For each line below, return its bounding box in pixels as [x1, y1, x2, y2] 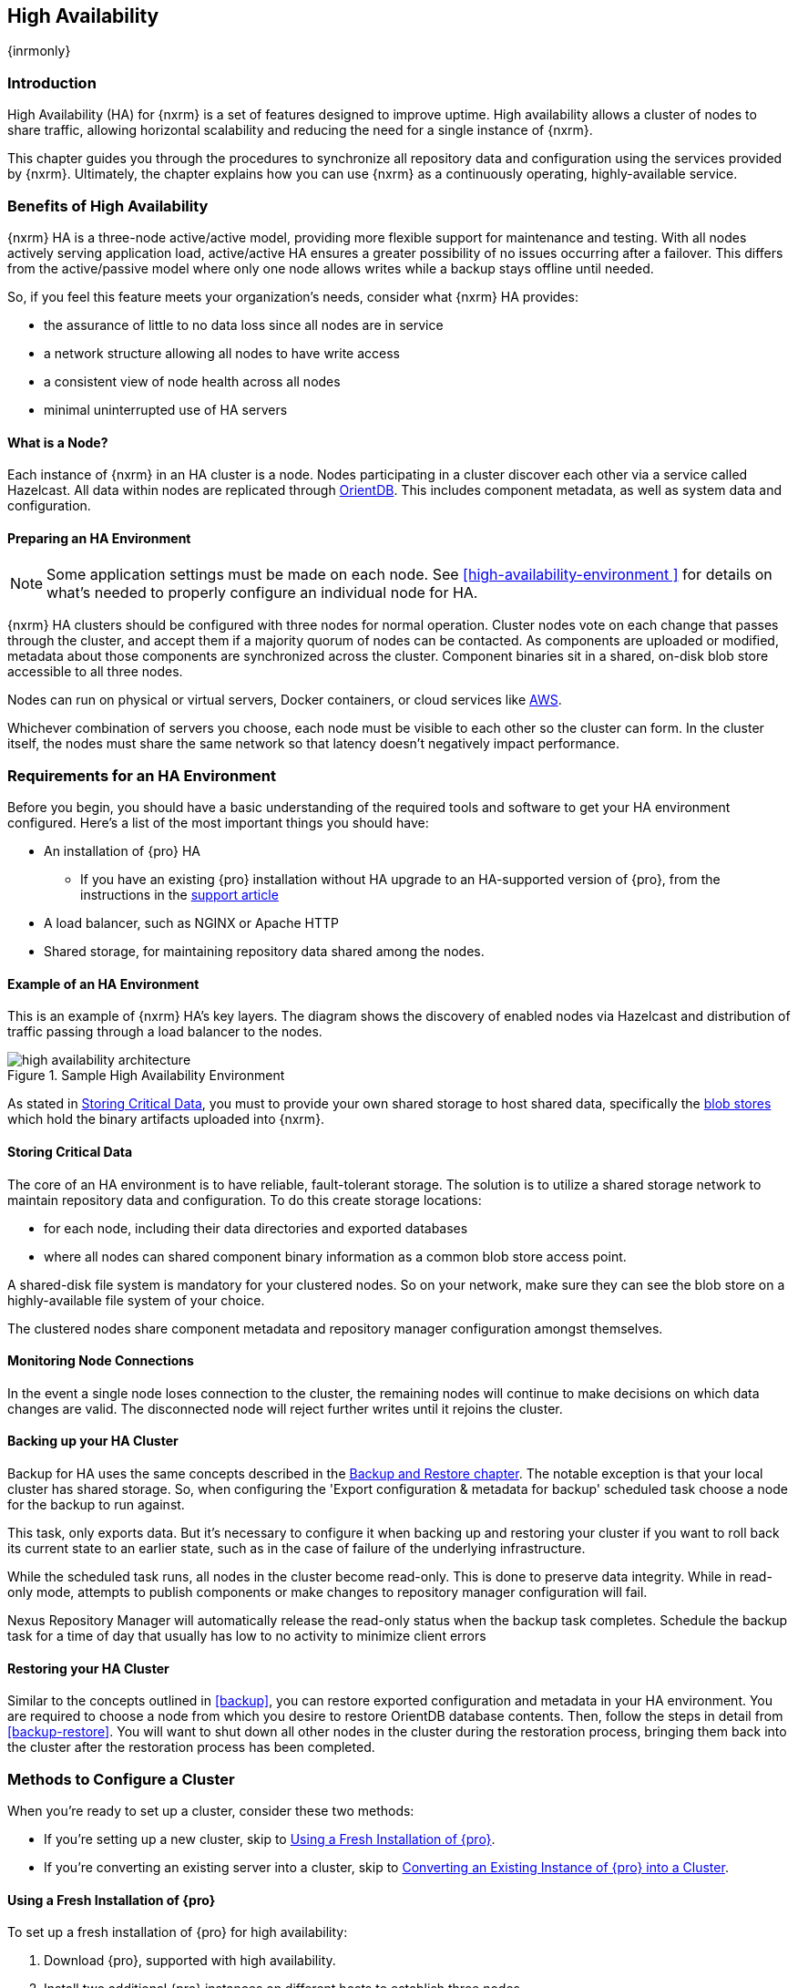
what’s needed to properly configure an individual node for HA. [46, 583, 478, 603]
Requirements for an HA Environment [7, 766, 277, 785]
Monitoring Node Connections [7, 1353, 194, 1369]
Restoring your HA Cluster [7, 1660, 169, 1676]
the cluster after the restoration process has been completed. [7, 1739, 375, 1756]
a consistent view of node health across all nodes [44, 373, 341, 389]
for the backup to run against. [7, 1496, 185, 1512]
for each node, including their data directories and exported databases [44, 1220, 468, 1236]
